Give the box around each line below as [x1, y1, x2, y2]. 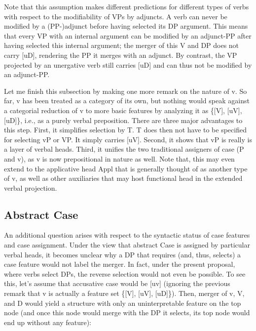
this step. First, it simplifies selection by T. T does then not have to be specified [4, 124, 247, 135]
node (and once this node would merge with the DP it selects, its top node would [4, 307, 250, 318]
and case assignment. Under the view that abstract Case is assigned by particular [4, 240, 250, 250]
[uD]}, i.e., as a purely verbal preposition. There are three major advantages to [4, 115, 243, 125]
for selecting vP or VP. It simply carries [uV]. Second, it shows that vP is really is [4, 134, 252, 144]
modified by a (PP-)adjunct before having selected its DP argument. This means [4, 21, 248, 31]
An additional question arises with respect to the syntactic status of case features [4, 230, 250, 240]
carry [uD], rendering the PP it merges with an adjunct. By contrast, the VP [4, 49, 237, 60]
